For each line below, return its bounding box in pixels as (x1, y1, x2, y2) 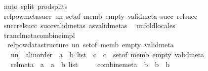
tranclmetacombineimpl (3, 30, 75, 40)
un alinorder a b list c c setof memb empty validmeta (10, 49, 205, 59)
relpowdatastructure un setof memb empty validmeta (7, 39, 174, 50)
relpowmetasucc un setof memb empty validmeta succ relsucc (3, 10, 198, 21)
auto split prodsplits (3, 1, 68, 11)
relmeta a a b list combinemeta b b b (10, 59, 169, 69)
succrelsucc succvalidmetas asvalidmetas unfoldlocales (3, 20, 175, 31)
